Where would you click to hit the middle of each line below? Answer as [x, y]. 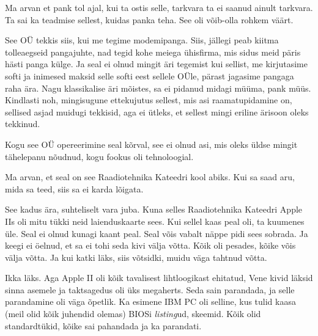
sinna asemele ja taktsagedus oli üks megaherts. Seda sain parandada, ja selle [150, 289]
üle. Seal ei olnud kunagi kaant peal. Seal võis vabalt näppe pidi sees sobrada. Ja [157, 233]
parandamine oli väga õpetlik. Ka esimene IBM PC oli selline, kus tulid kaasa [150, 301]
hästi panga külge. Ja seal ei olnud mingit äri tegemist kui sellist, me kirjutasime [156, 64]
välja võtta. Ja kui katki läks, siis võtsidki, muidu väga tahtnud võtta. [136, 257]
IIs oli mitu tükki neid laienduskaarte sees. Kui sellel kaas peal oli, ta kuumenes [155, 221]
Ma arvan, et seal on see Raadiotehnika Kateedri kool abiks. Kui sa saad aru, [150, 177]
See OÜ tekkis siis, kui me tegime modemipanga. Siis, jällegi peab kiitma [142, 40]
